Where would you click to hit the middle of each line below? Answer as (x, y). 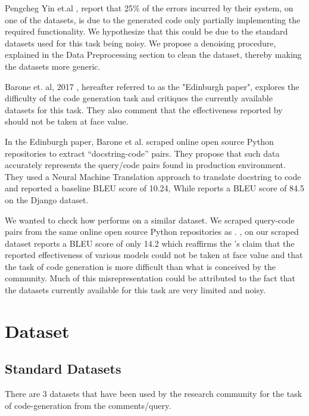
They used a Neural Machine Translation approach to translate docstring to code (153, 176)
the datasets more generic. (53, 66)
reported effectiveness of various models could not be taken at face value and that (154, 255)
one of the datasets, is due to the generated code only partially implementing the (153, 19)
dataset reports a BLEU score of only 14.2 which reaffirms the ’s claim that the (150, 243)
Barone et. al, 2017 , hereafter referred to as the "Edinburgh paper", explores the (152, 86)
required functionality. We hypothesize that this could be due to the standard (146, 31)
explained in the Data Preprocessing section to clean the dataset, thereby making (153, 55)
